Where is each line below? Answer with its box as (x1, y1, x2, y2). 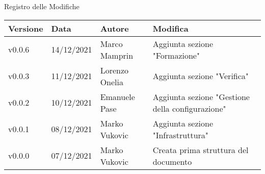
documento (152, 155, 192, 167)
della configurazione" (152, 102, 226, 114)
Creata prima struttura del (152, 143, 249, 156)
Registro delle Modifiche (4, 1, 79, 11)
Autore (100, 22, 129, 34)
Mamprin (100, 49, 134, 61)
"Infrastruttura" (152, 129, 208, 141)
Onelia (100, 76, 123, 88)
